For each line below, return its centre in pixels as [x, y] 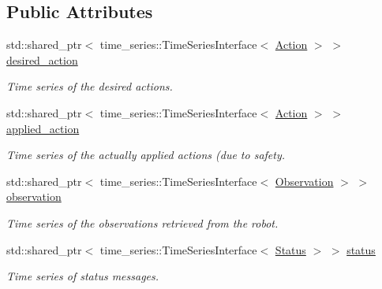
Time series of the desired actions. [90, 86]
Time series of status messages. [83, 276]
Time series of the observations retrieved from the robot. [142, 222]
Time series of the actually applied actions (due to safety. [146, 155]
